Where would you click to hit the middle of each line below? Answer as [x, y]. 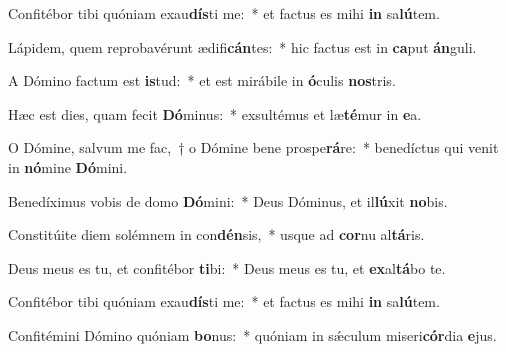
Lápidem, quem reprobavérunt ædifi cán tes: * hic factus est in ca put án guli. [242, 46]
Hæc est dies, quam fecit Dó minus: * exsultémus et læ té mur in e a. [215, 113]
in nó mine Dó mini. [68, 166]
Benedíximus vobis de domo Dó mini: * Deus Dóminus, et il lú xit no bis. [228, 200]
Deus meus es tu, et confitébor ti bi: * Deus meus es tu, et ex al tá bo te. [227, 267]
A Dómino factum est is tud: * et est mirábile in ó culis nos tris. [202, 80]
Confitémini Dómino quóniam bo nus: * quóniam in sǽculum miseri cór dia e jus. [252, 334]
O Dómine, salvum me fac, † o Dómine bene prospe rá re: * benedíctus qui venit [253, 147]
